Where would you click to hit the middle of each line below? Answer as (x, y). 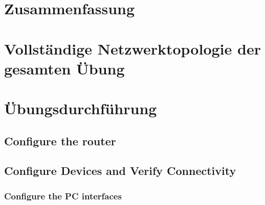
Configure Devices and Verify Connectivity (120, 171)
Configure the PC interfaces (63, 196)
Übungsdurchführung (81, 108)
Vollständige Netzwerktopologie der (132, 48)
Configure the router (60, 140)
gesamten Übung (64, 68)
